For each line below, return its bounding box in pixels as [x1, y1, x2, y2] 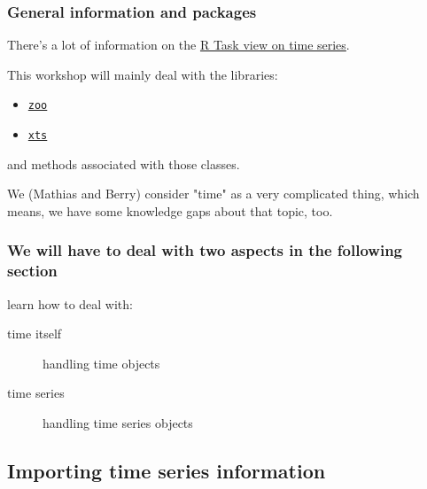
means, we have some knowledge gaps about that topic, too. [7, 201, 333, 220]
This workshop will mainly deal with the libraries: [7, 65, 278, 83]
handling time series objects [43, 414, 193, 432]
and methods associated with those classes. [7, 154, 240, 173]
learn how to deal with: [7, 294, 133, 313]
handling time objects [43, 353, 160, 372]
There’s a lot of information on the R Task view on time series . [7, 35, 350, 54]
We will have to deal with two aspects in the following [7, 239, 402, 261]
